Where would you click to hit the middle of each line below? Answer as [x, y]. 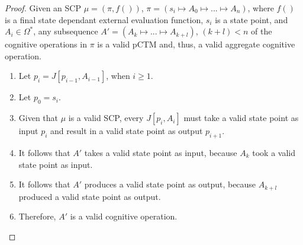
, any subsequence [66, 31]
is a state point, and [252, 19]
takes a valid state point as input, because [161, 152]
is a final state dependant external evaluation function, [104, 19]
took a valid [274, 152]
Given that [38, 118]
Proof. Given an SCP [43, 8]
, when [118, 76]
